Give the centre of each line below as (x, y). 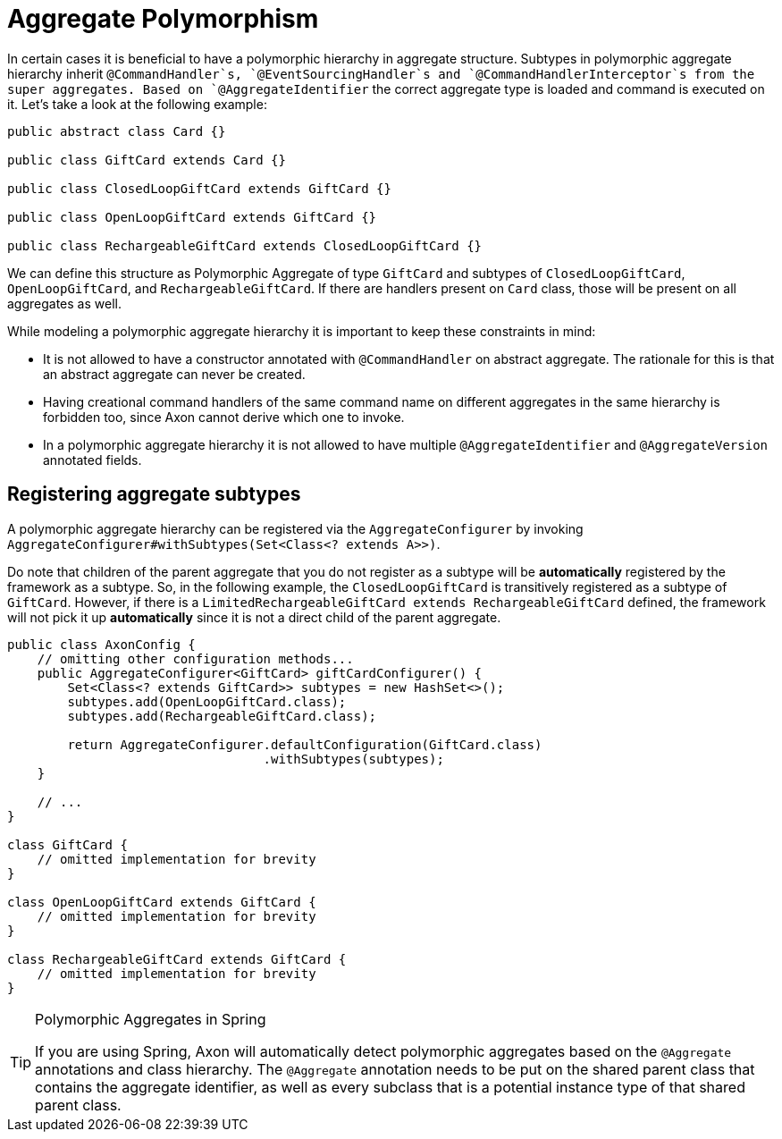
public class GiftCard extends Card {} (147, 160)
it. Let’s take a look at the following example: (137, 104)
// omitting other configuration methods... (195, 658)
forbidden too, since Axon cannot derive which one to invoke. (224, 417)
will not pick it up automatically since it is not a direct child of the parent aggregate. (254, 617)
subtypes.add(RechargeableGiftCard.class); (222, 716)
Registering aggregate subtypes (154, 494)
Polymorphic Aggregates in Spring (151, 1019)
